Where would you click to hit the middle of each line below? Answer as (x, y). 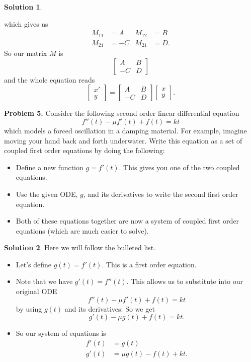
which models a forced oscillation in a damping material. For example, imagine (125, 130)
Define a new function (50, 167)
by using (29, 308)
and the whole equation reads (50, 79)
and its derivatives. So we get (110, 308)
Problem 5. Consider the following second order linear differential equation (122, 113)
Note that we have (44, 281)
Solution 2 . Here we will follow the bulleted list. (80, 247)
